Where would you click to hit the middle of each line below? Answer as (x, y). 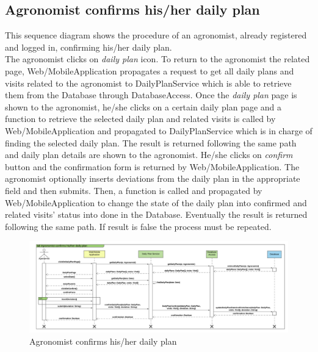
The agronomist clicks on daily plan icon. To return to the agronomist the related (157, 59)
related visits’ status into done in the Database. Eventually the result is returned (156, 214)
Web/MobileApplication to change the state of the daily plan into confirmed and (156, 202)
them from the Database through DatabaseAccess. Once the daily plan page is (151, 95)
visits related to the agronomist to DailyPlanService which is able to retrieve (148, 83)
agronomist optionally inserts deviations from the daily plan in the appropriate (153, 178)
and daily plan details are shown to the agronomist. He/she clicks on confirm (149, 155)
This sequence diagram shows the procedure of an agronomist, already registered (156, 35)
